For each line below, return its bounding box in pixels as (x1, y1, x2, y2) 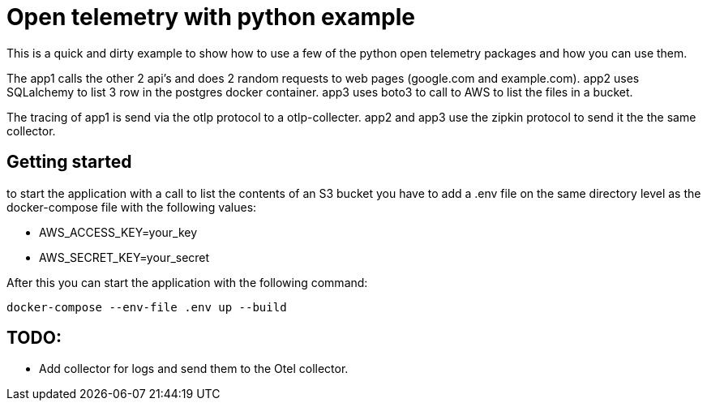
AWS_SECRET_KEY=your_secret (39, 250, 210, 264)
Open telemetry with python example (6, 3, 415, 31)
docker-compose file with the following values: (6, 199, 257, 214)
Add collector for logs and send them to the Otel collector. (39, 362, 349, 376)
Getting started (6, 152, 132, 173)
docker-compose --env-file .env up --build (6, 300, 287, 314)
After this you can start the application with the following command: (6, 275, 368, 289)
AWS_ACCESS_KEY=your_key (39, 225, 198, 239)
